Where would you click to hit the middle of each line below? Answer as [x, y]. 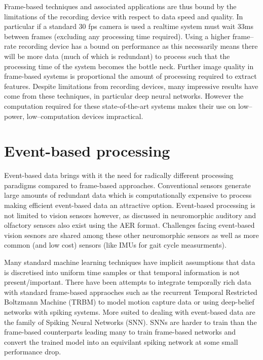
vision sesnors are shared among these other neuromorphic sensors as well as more [131, 235]
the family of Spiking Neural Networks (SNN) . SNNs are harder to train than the [130, 322]
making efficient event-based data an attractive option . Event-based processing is [130, 205]
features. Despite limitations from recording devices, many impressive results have [131, 86]
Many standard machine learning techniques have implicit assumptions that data [130, 262]
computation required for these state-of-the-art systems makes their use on [120, 106]
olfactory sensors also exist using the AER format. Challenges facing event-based [129, 225]
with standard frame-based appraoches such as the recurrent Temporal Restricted [131, 292]
